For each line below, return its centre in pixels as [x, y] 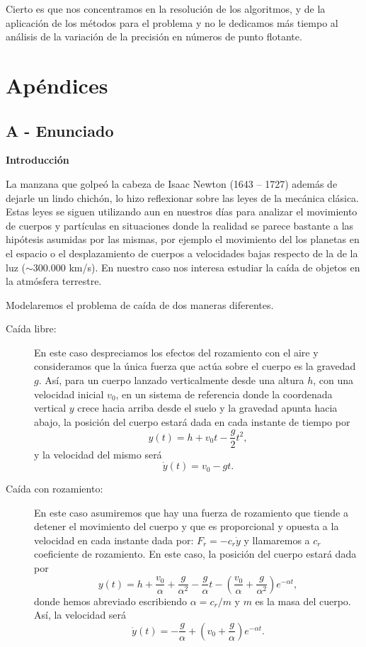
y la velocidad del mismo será [98, 454]
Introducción [38, 160]
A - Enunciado [60, 130]
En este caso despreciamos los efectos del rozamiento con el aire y [176, 352]
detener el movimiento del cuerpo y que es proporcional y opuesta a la [187, 526]
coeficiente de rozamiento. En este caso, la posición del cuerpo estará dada [195, 554]
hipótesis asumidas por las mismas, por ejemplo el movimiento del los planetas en [183, 239]
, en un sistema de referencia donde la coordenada [224, 394]
